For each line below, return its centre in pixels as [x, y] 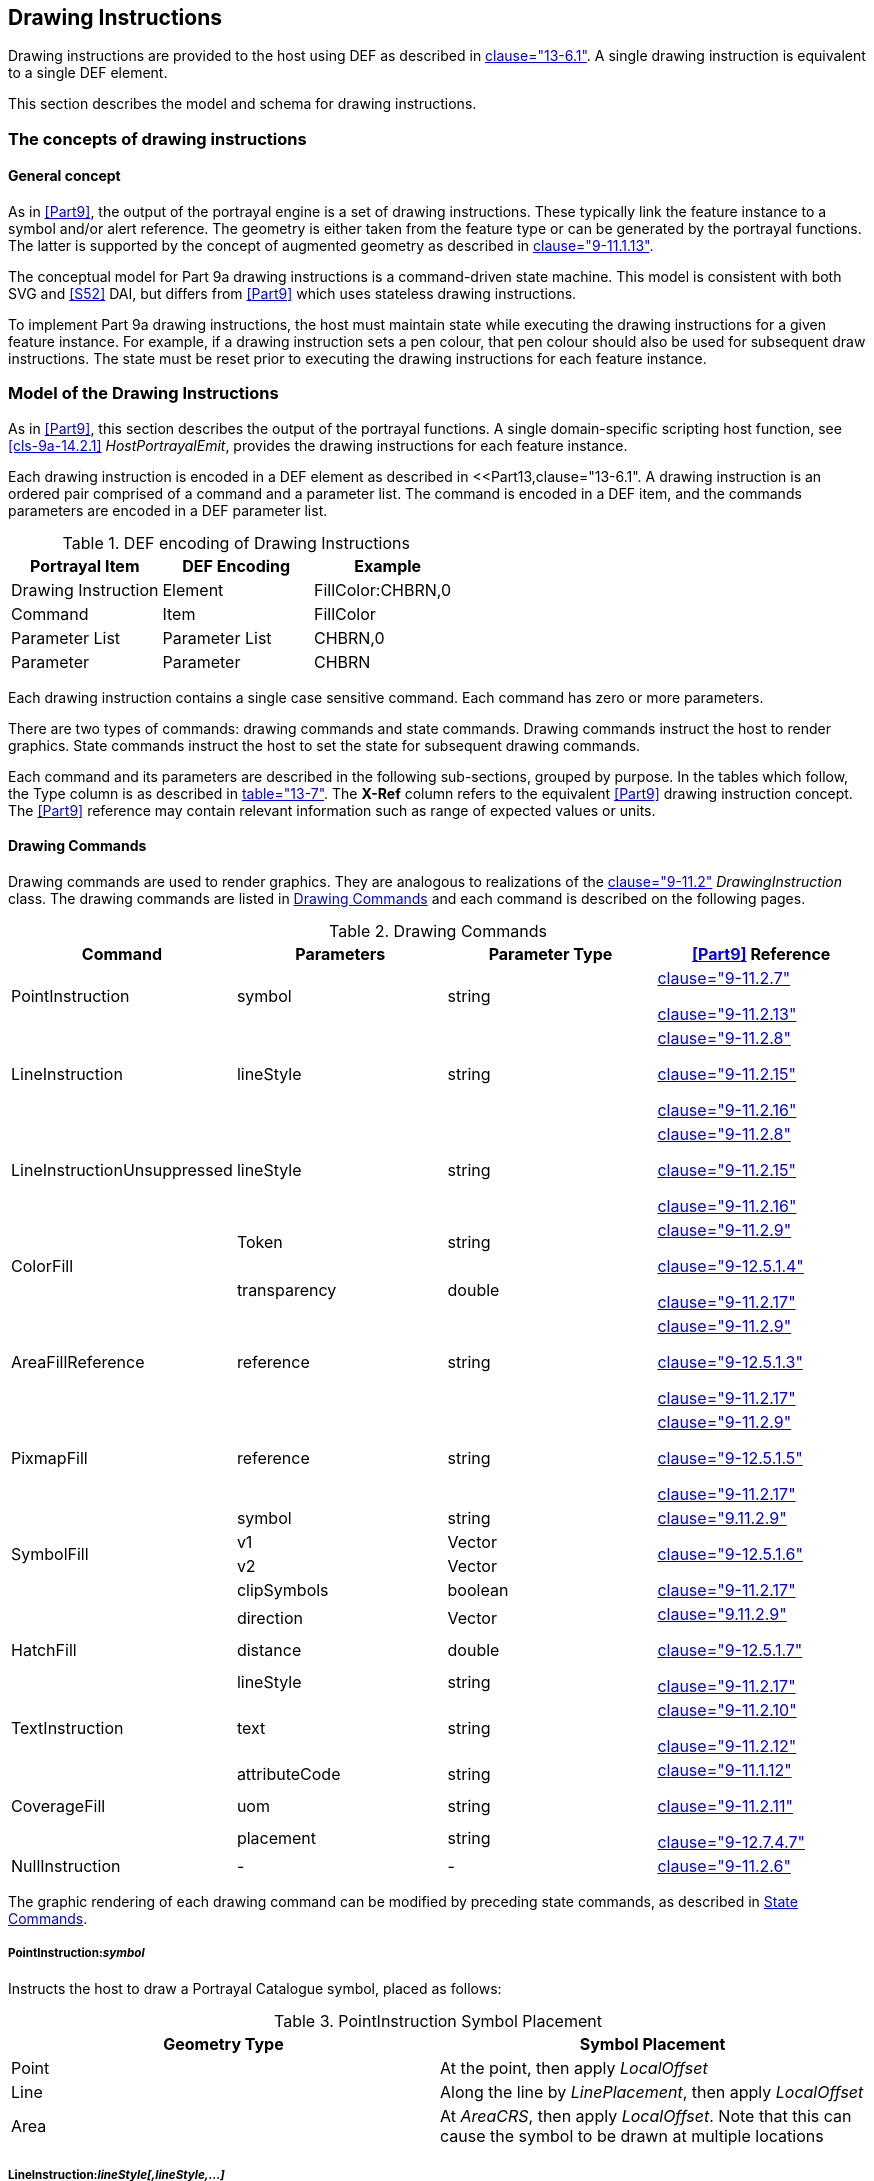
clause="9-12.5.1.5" [730, 1457]
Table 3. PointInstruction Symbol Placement [438, 2020]
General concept [64, 176]
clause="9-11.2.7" [724, 977]
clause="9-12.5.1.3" [730, 1361]
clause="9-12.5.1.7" [730, 1649]
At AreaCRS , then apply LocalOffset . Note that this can [646, 2115]
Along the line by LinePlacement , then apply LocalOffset [652, 2091]
